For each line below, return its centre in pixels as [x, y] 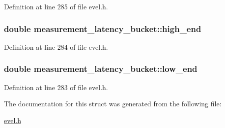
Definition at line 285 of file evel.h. [56, 6]
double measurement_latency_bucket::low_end [101, 69]
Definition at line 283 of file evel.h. [56, 87]
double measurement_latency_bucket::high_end [103, 28]
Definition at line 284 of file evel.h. [56, 47]
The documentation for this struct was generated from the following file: [113, 104]
